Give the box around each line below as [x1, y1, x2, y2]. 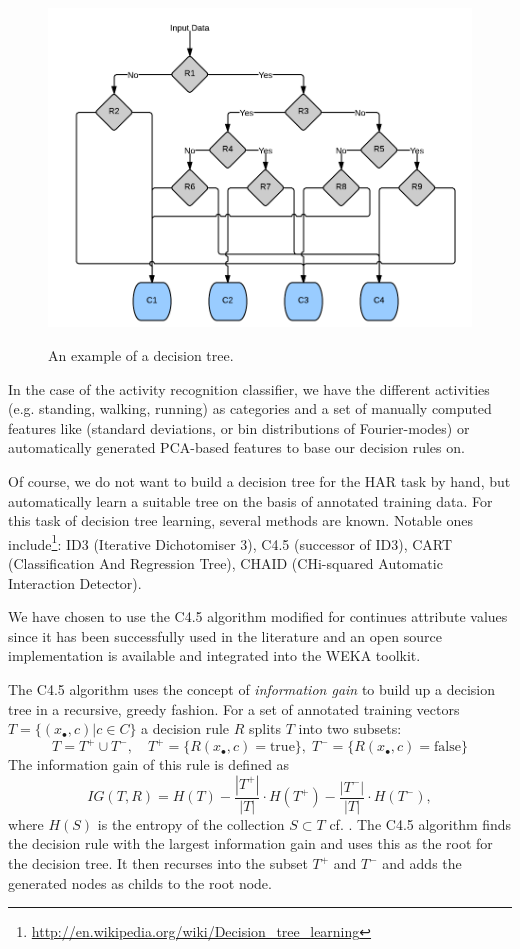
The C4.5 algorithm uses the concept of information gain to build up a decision [8, 678, 495, 699]
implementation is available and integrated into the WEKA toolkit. [8, 645, 421, 666]
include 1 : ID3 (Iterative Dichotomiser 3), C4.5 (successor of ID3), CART [8, 530, 453, 554]
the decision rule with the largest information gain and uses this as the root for [8, 833, 493, 854]
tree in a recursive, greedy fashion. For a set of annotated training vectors [8, 698, 460, 719]
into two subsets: [298, 718, 402, 739]
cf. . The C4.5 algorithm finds [329, 813, 512, 834]
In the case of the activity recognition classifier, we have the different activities [8, 378, 490, 399]
